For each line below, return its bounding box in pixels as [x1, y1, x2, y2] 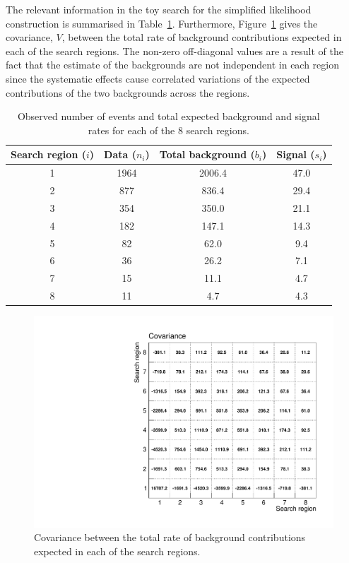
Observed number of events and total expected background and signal [17, 109, 320, 124]
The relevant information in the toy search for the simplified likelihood [6, 2, 312, 16]
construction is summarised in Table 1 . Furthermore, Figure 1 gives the [6, 16, 318, 30]
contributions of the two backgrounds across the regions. [6, 85, 250, 100]
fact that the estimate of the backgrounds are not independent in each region [6, 57, 339, 72]
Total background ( [159, 147, 255, 162]
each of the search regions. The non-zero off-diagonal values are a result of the [6, 43, 344, 58]
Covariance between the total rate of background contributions [34, 530, 306, 545]
